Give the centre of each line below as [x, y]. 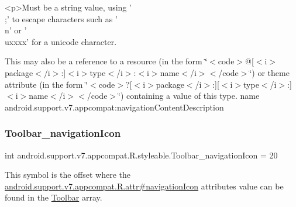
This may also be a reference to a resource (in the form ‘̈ [106, 61]
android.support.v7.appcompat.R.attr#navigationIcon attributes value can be [144, 186]
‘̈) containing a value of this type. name [189, 96]
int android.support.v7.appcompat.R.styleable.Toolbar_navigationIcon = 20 [141, 155]
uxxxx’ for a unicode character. [61, 41]
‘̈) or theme [269, 72]
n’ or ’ [16, 30]
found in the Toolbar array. [54, 197]
